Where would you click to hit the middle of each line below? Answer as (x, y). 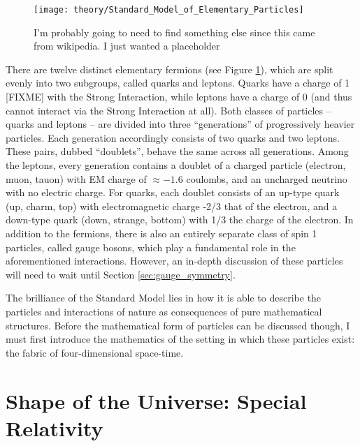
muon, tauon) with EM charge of (76, 178)
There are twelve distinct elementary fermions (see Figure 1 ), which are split (170, 69)
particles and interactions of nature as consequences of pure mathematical (164, 311)
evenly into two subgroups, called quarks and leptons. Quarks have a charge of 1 (178, 83)
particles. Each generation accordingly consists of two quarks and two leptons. (173, 137)
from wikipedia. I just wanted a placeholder (127, 46)
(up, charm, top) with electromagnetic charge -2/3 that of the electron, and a (172, 206)
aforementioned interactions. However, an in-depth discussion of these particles (174, 261)
